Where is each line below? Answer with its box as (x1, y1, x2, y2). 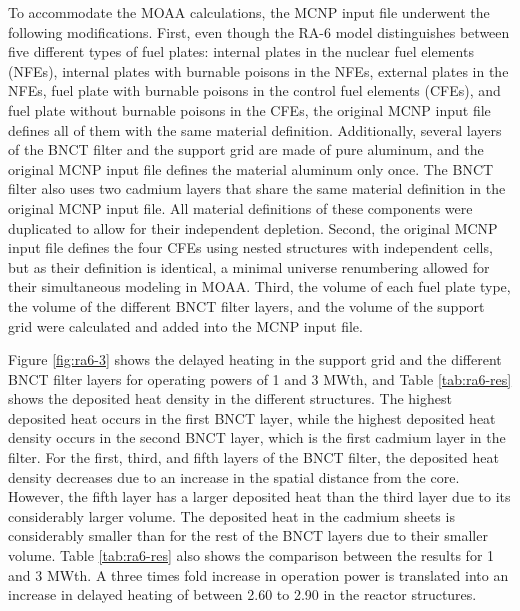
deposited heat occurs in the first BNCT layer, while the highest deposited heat (8, 407, 496, 428)
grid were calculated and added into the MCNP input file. (8, 315, 363, 336)
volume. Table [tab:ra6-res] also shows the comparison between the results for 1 (8, 545, 495, 566)
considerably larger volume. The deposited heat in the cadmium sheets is (8, 505, 455, 526)
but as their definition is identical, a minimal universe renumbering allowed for (8, 256, 490, 277)
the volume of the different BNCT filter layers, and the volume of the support (8, 295, 485, 316)
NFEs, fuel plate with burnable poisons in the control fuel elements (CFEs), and (8, 80, 501, 101)
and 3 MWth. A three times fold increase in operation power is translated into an (8, 564, 509, 585)
